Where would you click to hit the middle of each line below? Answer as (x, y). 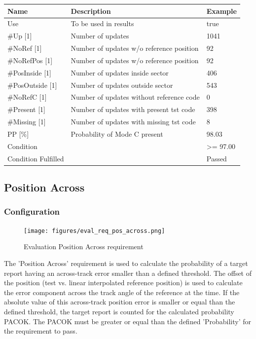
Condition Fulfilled (36, 158)
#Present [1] (26, 109)
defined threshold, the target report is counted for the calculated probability (119, 311)
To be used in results (102, 23)
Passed (217, 158)
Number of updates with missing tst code (133, 122)
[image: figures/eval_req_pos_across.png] (94, 231)
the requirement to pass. (41, 331)
